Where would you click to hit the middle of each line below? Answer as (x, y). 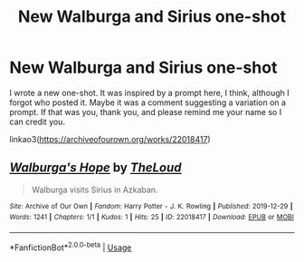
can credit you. (38, 121)
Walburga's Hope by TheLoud (96, 168)
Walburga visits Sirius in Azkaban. (95, 189)
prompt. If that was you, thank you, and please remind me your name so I (146, 112)
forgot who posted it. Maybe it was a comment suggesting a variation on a (148, 102)
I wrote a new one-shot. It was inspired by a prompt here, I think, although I (149, 92)
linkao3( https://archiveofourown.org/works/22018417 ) (110, 139)
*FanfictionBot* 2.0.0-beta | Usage (71, 247)
